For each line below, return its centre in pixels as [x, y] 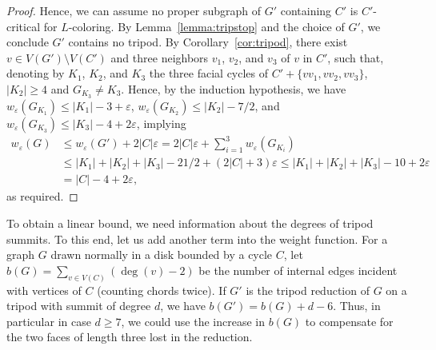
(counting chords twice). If [162, 290]
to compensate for [349, 321]
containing [306, 10]
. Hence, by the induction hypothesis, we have [234, 88]
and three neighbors [160, 57]
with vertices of [44, 290]
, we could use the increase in [193, 321]
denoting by [36, 73]
